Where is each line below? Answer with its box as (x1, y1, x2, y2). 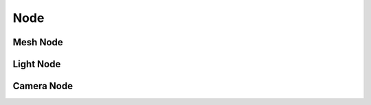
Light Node (12, 58, 61, 70)
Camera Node (12, 80, 74, 92)
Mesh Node (12, 36, 63, 48)
